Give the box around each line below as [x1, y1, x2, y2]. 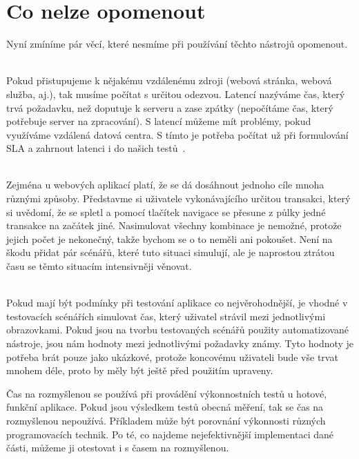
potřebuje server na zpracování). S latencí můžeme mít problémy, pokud [6, 114, 311, 128]
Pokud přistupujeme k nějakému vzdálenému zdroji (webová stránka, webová [6, 73, 332, 88]
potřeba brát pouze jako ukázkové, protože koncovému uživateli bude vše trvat [6, 349, 338, 364]
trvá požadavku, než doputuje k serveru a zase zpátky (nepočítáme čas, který [6, 100, 333, 115]
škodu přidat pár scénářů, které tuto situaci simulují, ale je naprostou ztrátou [6, 245, 335, 260]
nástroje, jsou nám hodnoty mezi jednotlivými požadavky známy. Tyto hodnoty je [6, 336, 354, 350]
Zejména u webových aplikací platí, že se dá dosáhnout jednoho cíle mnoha [6, 177, 324, 192]
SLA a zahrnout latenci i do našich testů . [6, 141, 186, 155]
